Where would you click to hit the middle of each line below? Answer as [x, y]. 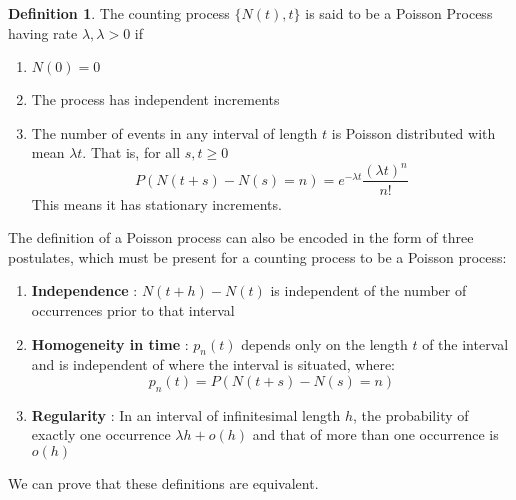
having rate [43, 32]
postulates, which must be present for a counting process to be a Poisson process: [257, 256]
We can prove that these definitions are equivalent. [163, 482]
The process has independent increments [155, 99]
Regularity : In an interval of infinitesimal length [186, 414]
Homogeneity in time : [110, 343]
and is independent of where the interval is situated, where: [213, 364]
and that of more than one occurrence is [375, 434]
